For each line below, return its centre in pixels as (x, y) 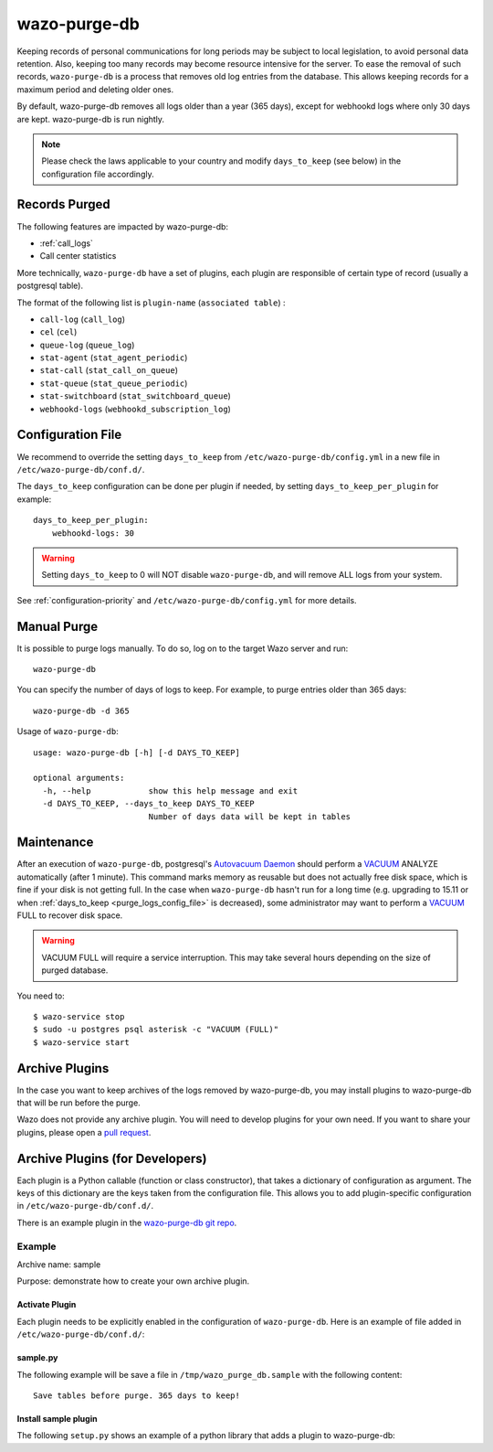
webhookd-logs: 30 (93, 533)
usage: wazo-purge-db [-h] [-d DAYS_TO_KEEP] (137, 753)
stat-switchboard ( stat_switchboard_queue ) (136, 396)
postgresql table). (50, 286)
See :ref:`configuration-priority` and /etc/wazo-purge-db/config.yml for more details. (187, 600)
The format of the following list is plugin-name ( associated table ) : (152, 303)
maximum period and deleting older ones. (95, 89)
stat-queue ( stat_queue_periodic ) (114, 383)
